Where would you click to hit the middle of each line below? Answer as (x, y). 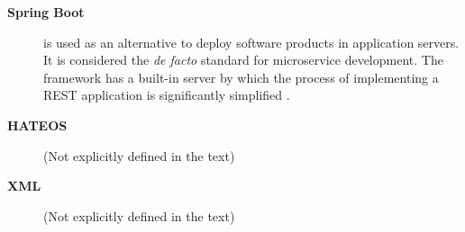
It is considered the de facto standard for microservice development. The (243, 60)
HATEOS (37, 125)
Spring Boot (46, 12)
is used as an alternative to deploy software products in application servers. (251, 42)
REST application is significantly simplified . (167, 95)
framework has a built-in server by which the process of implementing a (241, 77)
